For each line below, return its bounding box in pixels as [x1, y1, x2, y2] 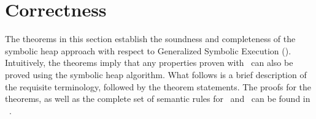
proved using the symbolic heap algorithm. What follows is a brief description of [5, 68, 307, 81]
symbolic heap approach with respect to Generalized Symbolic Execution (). [5, 44, 291, 57]
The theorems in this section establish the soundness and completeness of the [5, 32, 296, 45]
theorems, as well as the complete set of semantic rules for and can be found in [5, 92, 310, 105]
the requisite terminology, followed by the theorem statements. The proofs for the [5, 80, 312, 93]
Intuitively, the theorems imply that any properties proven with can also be [5, 56, 293, 69]
